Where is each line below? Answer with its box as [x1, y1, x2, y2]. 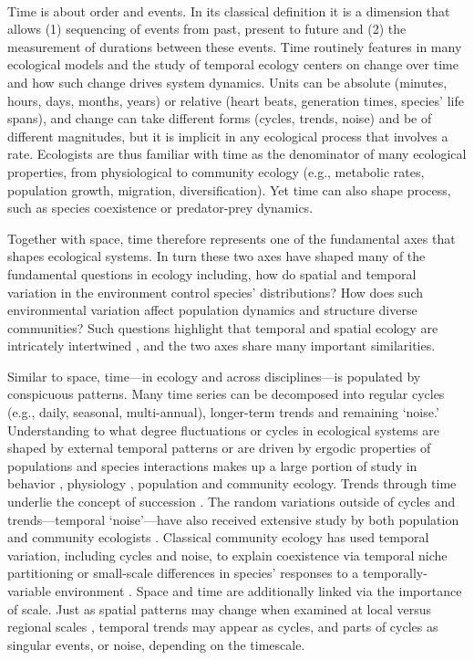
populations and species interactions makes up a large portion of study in [7, 456, 417, 475]
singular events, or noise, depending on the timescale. [7, 634, 305, 654]
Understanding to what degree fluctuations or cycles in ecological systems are [7, 420, 439, 439]
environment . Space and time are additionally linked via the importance [55, 581, 462, 600]
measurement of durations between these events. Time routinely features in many [7, 37, 462, 56]
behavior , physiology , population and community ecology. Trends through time [7, 474, 457, 493]
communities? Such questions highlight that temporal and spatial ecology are [7, 318, 438, 337]
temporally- [362, 563, 428, 582]
